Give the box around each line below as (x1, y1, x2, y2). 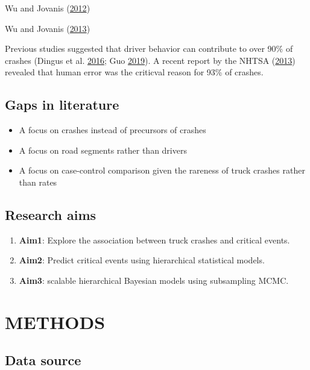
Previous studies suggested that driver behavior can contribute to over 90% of (5, 42, 293, 55)
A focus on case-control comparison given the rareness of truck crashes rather (19, 164, 305, 177)
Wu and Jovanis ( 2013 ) (5, 22, 90, 34)
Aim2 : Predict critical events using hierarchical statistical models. (19, 254, 265, 266)
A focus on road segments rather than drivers (19, 143, 187, 156)
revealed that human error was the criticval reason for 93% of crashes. (5, 66, 264, 78)
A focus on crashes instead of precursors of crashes (19, 124, 206, 136)
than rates (19, 175, 57, 188)
